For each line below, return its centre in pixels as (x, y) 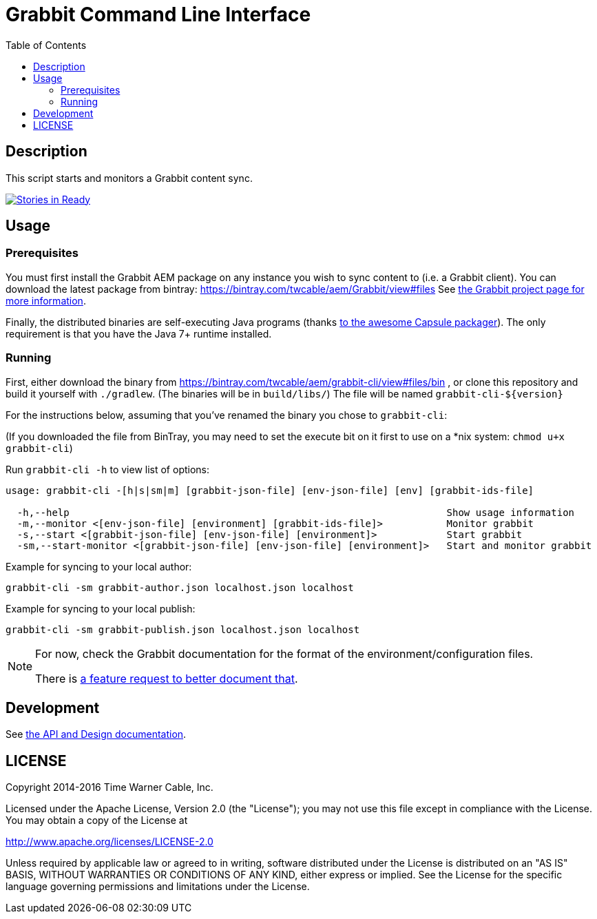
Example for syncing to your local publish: (101, 608)
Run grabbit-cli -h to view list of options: (108, 469)
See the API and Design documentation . (96, 734)
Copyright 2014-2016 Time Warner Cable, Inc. (109, 787)
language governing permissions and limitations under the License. (158, 887)
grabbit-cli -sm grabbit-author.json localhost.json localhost (180, 587)
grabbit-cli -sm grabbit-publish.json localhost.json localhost (183, 629)
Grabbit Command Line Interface (158, 14)
